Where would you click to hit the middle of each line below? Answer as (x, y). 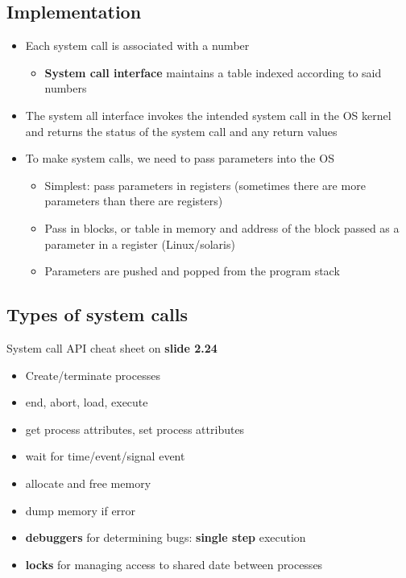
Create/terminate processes (93, 375)
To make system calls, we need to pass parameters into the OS (180, 158)
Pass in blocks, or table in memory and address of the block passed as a (222, 227)
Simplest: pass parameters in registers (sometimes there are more (205, 185)
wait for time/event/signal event (105, 456)
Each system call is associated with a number (137, 45)
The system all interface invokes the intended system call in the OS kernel (208, 115)
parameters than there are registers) (134, 201)
